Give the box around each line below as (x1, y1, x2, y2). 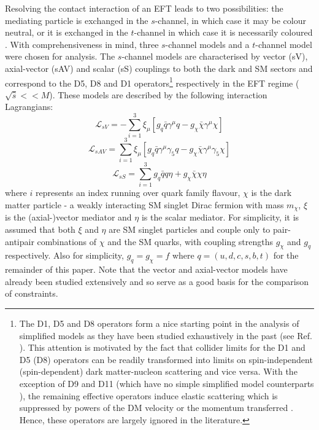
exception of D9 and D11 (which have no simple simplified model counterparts (19, 377, 314, 389)
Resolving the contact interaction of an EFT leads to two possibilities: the (5, 2, 283, 14)
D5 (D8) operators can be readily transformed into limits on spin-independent (19, 353, 313, 365)
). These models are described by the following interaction (49, 88, 267, 101)
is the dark (251, 186, 292, 199)
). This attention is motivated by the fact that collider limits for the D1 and (19, 341, 306, 354)
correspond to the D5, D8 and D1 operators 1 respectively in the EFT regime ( (5, 74, 299, 89)
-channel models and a (165, 37, 250, 50)
